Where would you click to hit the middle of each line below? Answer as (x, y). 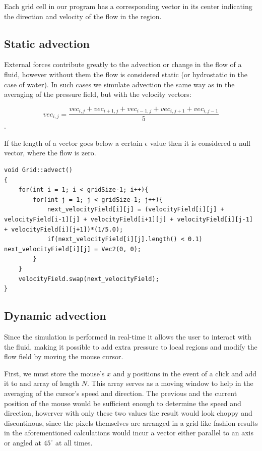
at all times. (74, 442)
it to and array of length (42, 383)
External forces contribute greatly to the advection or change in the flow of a (123, 64)
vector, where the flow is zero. (50, 153)
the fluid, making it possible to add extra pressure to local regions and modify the (131, 346)
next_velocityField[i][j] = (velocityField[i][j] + (136, 210)
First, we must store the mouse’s (54, 373)
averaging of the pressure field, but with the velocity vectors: (98, 94)
